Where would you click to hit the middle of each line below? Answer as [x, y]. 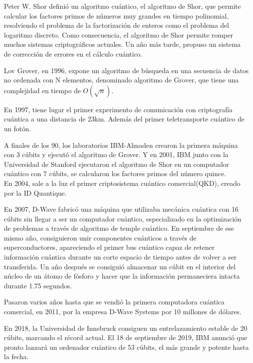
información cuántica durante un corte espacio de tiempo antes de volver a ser [120, 257]
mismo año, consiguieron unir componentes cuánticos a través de [100, 237]
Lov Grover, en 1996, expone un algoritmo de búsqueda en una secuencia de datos [126, 70]
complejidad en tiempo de [42, 90]
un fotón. [18, 128]
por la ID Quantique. [35, 192]
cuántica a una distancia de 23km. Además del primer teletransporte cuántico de [124, 119]
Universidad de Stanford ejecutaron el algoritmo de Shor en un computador [117, 164]
